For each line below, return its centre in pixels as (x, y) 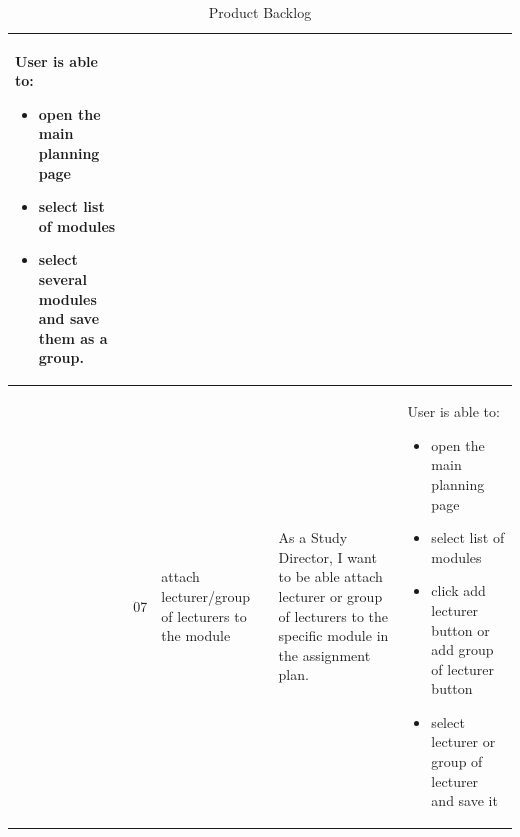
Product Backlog (260, 12)
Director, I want (327, 556)
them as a (73, 337)
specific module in (333, 635)
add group (462, 649)
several (62, 278)
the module (196, 635)
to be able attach (330, 576)
